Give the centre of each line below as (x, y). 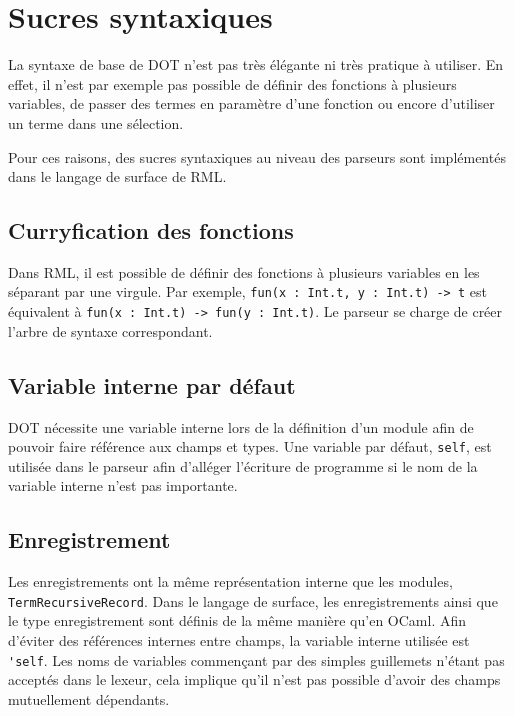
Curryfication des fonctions (151, 230)
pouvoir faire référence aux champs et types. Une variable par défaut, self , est (250, 446)
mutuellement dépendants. (89, 698)
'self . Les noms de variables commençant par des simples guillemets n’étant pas (256, 659)
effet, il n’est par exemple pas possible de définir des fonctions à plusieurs (232, 83)
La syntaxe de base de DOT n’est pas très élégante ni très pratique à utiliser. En (256, 64)
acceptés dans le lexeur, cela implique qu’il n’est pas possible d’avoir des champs (254, 679)
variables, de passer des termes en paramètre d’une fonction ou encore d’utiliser (251, 103)
